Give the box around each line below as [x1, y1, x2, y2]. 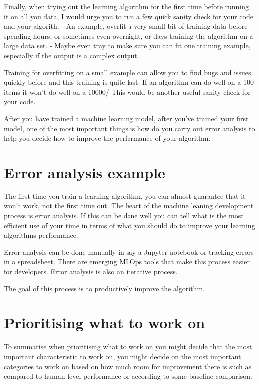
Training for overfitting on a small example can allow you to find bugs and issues [4, 67, 251, 77]
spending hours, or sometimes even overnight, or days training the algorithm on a [4, 30, 253, 41]
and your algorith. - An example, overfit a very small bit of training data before [4, 21, 248, 31]
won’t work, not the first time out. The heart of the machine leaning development [4, 200, 254, 211]
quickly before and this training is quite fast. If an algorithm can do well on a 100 [4, 77, 254, 87]
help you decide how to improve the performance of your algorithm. [4, 133, 211, 143]
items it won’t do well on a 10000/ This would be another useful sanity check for [4, 86, 251, 97]
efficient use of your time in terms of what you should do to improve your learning [4, 220, 255, 230]
